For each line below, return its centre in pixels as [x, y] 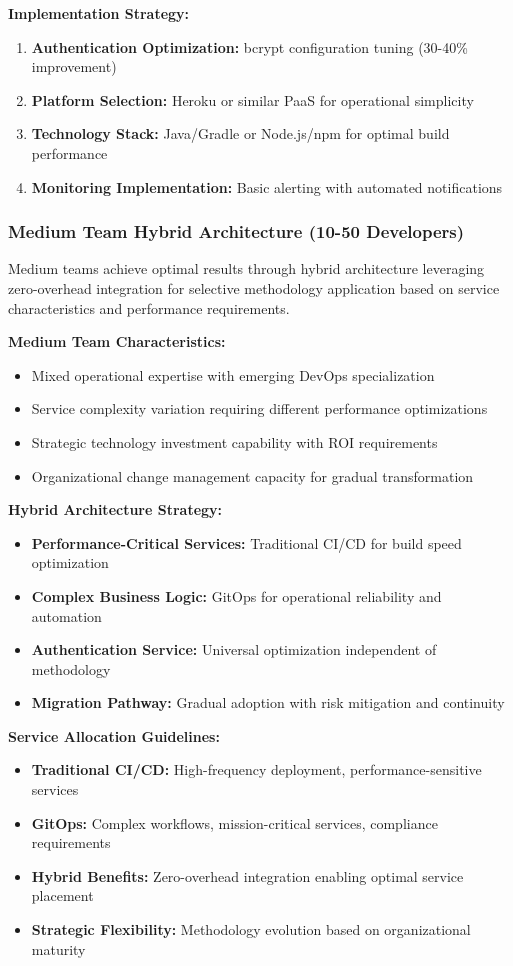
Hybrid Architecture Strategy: [115, 509]
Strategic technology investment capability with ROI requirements [234, 441]
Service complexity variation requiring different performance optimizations [259, 408]
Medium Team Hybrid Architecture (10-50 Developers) [236, 231]
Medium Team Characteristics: [117, 341]
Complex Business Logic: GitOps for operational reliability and [236, 595]
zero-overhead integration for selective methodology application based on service [254, 287]
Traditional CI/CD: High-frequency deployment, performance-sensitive [256, 769]
